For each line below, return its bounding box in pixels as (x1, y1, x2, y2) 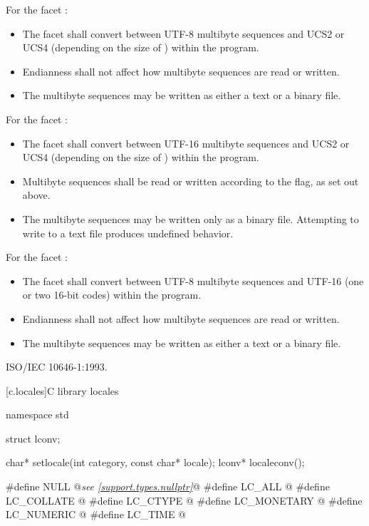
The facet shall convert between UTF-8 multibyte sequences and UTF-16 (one (22, 273, 364, 288)
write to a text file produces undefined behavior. (22, 225, 234, 240)
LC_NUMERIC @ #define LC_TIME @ (6, 507, 186, 522)
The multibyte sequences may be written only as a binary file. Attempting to (22, 211, 359, 226)
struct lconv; (6, 430, 61, 445)
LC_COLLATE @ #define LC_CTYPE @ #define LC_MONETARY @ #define (6, 493, 363, 507)
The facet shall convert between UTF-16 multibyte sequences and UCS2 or (22, 135, 350, 150)
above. (22, 187, 51, 202)
